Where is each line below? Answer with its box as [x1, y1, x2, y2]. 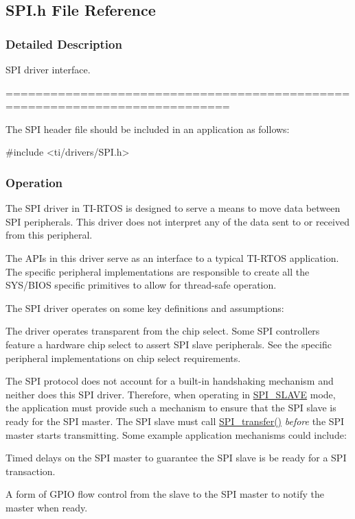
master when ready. [5, 500, 88, 514]
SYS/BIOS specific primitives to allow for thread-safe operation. [5, 278, 277, 292]
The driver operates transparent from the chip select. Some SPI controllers [5, 324, 320, 338]
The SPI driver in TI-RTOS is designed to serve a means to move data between [5, 201, 341, 215]
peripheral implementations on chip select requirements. [5, 350, 241, 365]
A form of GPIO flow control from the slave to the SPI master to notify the [5, 487, 324, 501]
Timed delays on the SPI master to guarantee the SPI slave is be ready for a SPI [5, 450, 347, 465]
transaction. [5, 463, 56, 478]
